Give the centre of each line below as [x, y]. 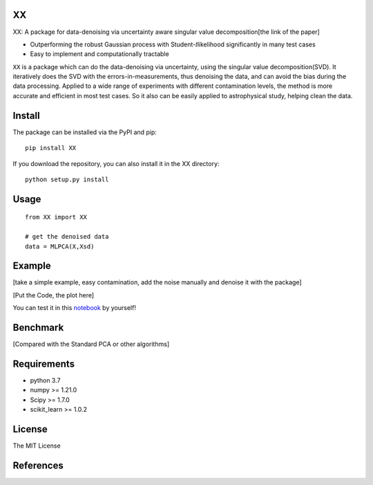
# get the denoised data [67, 237]
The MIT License [37, 446]
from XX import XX [56, 217]
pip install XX [51, 148]
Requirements [44, 364]
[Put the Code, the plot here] [54, 295]
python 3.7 [45, 381]
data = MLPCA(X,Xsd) [60, 246]
